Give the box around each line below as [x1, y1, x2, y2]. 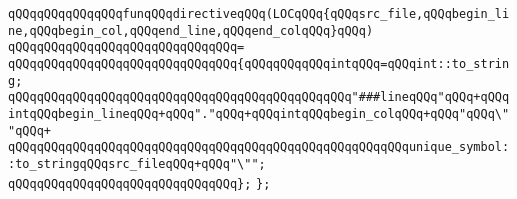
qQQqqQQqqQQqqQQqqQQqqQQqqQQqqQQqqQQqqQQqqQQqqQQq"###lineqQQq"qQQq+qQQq [8, 90, 510, 105]
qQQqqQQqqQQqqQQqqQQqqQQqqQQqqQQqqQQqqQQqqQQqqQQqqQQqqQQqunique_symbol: [8, 140, 510, 155]
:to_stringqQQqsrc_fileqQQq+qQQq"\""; [8, 156, 266, 171]
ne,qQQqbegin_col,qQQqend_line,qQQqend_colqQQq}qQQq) [8, 23, 374, 38]
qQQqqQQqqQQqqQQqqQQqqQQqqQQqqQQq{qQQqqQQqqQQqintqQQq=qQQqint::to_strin [8, 56, 510, 71]
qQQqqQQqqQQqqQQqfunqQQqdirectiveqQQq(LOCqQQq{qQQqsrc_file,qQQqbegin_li [8, 7, 510, 21]
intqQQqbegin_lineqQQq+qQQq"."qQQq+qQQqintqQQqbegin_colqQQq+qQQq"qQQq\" [8, 106, 510, 121]
